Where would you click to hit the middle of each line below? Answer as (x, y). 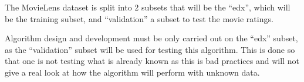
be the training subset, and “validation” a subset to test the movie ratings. (139, 18)
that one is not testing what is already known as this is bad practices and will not (152, 61)
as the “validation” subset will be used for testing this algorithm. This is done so (150, 49)
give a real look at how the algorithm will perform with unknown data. (132, 72)
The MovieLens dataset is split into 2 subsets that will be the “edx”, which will (148, 7)
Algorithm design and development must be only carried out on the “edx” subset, (151, 38)
